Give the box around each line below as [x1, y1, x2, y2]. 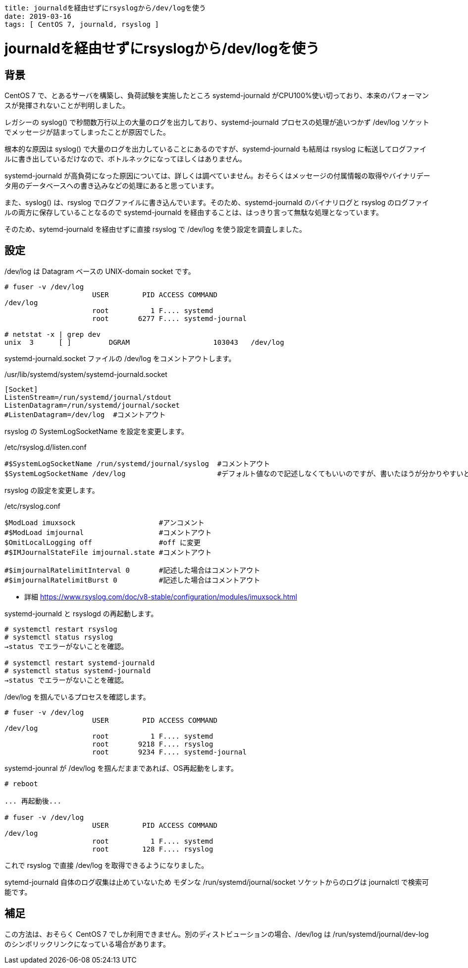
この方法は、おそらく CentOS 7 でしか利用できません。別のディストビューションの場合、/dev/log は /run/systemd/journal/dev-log [4, 929, 429, 938]
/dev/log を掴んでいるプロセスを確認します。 [4, 692, 150, 701]
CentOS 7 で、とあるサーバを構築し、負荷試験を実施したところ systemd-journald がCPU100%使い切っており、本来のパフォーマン [4, 91, 429, 100]
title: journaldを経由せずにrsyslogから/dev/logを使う [4, 4, 206, 12]
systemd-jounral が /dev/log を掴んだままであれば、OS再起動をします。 [4, 763, 238, 772]
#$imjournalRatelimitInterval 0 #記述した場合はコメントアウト [4, 566, 260, 574]
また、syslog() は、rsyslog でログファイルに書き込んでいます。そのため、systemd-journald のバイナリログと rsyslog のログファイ [4, 198, 429, 207]
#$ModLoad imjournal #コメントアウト [4, 528, 212, 537]
